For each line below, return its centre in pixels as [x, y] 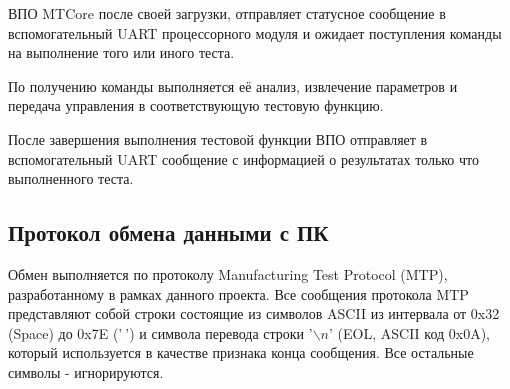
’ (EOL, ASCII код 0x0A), [410, 332]
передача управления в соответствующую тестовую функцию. [196, 105]
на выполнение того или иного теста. [121, 52]
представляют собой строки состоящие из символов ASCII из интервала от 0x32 [254, 313]
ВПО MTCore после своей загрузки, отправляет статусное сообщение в [227, 13]
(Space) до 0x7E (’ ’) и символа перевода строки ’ [160, 332]
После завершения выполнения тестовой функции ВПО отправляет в [218, 138]
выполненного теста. [71, 178]
